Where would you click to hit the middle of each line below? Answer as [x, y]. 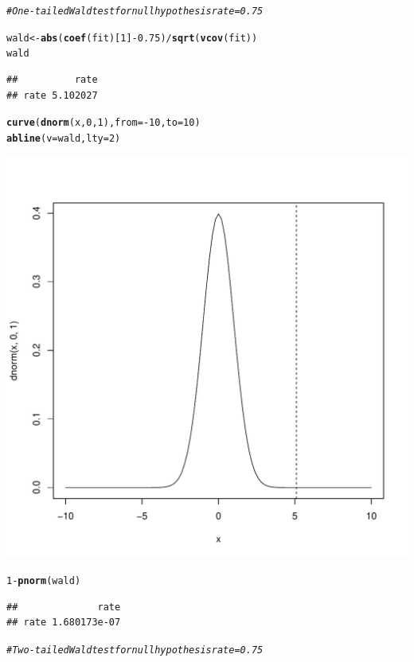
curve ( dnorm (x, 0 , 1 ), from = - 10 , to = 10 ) [103, 123]
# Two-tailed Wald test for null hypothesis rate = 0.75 [135, 650]
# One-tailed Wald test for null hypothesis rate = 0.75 [135, 11]
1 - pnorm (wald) [44, 581]
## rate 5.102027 [52, 95]
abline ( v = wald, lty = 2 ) [64, 138]
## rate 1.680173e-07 [64, 623]
